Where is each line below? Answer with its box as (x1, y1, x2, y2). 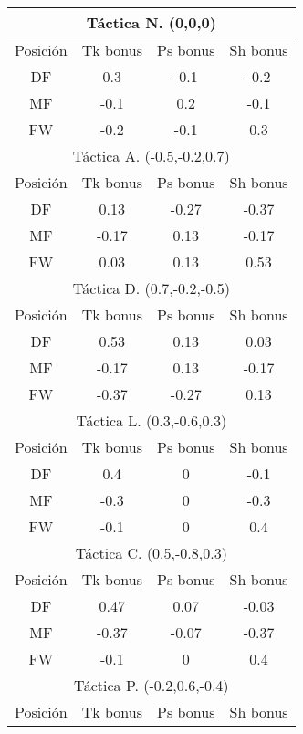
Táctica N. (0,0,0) (86, 12, 216, 33)
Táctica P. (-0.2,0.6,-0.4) (74, 675, 229, 696)
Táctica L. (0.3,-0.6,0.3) (76, 410, 227, 431)
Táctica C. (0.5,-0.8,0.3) (75, 542, 227, 563)
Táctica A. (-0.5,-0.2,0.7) (72, 145, 230, 166)
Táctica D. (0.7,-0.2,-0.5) (72, 278, 230, 299)
